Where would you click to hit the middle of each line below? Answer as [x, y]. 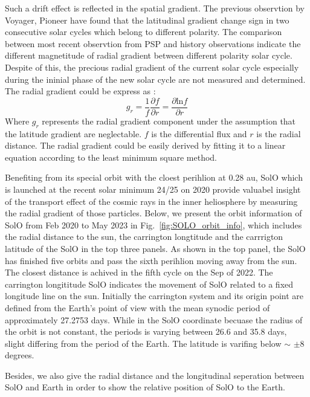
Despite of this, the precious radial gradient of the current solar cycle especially [152, 67]
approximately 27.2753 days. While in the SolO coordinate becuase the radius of [154, 319]
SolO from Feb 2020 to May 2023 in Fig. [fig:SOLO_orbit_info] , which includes [153, 224]
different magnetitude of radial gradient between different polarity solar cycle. [149, 55]
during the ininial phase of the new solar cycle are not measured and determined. [155, 79]
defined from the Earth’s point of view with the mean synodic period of [137, 307]
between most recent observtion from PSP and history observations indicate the [153, 43]
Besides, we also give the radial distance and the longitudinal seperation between [155, 375]
